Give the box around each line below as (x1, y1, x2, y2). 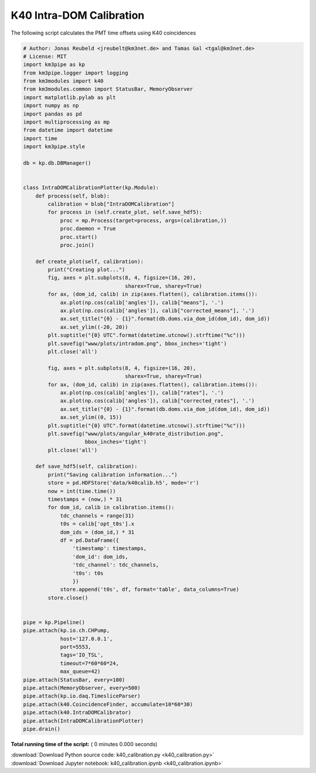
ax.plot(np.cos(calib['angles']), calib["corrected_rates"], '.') (60, 397, 255, 404)
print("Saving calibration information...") (47, 471, 178, 478)
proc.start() (60, 233, 98, 240)
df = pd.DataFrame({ (60, 537, 119, 543)
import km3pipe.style (23, 144, 85, 150)
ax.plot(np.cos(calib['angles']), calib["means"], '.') (60, 299, 224, 306)
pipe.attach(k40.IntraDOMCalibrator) (23, 709, 132, 716)
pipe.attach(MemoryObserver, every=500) (23, 685, 140, 691)
